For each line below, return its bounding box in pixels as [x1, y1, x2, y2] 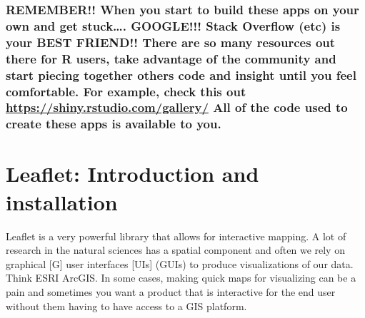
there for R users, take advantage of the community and [6, 49, 336, 67]
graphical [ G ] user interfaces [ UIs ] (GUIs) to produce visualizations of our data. [6, 256, 354, 271]
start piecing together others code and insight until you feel [6, 66, 356, 83]
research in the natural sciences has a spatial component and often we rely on [6, 242, 345, 257]
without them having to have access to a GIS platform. [6, 298, 247, 313]
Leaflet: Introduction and [6, 159, 259, 188]
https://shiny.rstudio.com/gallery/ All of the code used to [6, 98, 348, 116]
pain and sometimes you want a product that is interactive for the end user [6, 284, 336, 299]
